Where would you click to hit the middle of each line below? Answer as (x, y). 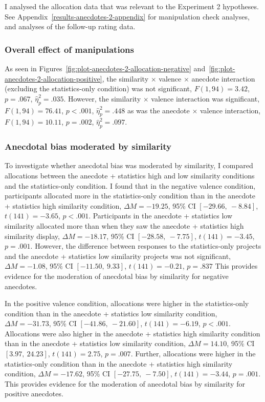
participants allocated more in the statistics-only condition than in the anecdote (130, 196)
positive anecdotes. (34, 394)
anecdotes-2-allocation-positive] (53, 78)
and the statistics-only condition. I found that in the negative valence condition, (130, 185)
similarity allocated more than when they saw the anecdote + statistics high (124, 225)
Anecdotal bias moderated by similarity (88, 146)
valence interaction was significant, (205, 98)
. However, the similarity (102, 98)
